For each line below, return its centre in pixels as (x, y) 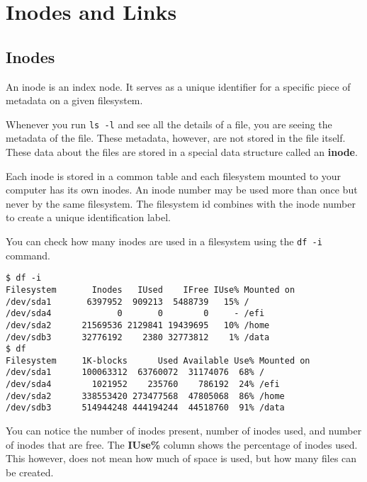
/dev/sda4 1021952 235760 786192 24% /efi (143, 385)
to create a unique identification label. (89, 217)
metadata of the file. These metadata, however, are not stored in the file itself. (176, 138)
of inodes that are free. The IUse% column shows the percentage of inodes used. (182, 444)
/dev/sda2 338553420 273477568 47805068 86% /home (145, 396)
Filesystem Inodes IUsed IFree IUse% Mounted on (151, 290)
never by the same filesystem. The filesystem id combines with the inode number (181, 203)
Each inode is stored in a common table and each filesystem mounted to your (174, 175)
